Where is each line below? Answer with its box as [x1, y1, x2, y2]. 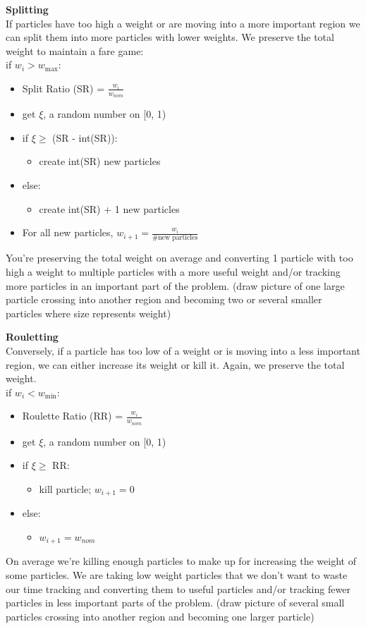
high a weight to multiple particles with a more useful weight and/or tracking [6, 264, 341, 279]
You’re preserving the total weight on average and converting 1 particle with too [6, 250, 353, 265]
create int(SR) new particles [39, 154, 161, 169]
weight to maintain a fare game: [6, 43, 144, 58]
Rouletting [6, 329, 59, 344]
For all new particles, [22, 225, 114, 240]
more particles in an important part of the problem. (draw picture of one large [6, 278, 345, 293]
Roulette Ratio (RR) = [22, 408, 123, 423]
